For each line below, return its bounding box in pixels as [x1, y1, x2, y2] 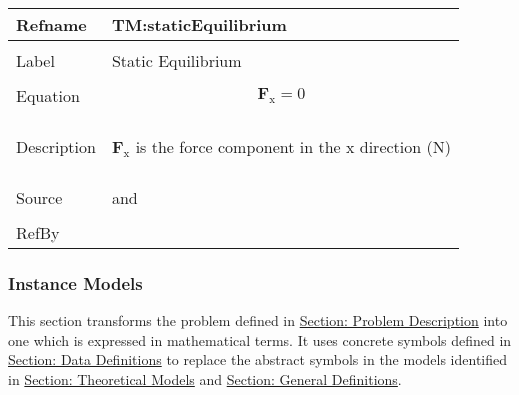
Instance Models [8, 270, 143, 295]
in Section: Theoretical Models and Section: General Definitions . [8, 369, 402, 389]
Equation [16, 84, 80, 107]
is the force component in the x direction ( [135, 135, 433, 158]
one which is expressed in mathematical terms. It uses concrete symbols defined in [8, 329, 512, 350]
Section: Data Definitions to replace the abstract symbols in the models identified [8, 349, 508, 370]
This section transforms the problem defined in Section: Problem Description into [8, 310, 508, 331]
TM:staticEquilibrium [111, 13, 287, 36]
